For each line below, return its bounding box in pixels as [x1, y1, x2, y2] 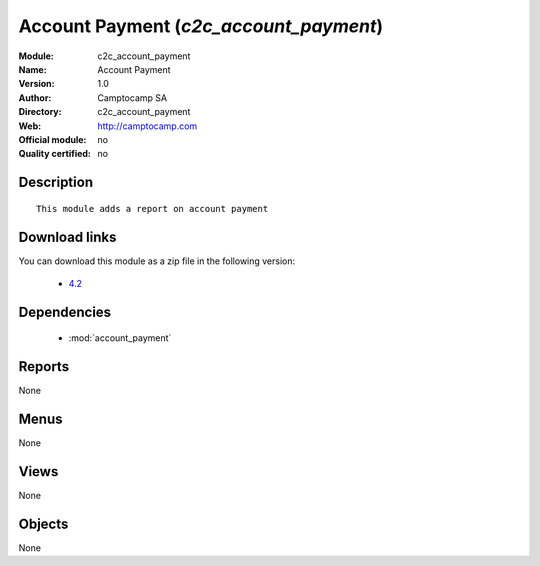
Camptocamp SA [97, 91, 168, 104]
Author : [18, 91, 52, 104]
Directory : [18, 106, 62, 118]
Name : [18, 63, 47, 75]
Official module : [18, 133, 87, 145]
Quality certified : [18, 148, 92, 160]
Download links [18, 228, 117, 245]
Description [18, 174, 94, 191]
